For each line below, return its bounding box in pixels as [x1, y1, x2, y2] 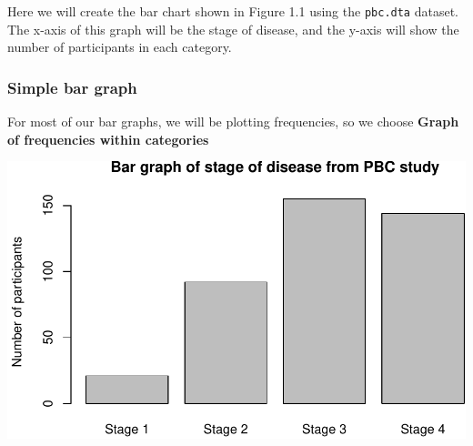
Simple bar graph [7, 76, 137, 98]
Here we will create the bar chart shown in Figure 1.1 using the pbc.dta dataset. [7, 2, 458, 20]
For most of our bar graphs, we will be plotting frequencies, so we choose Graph [7, 112, 459, 131]
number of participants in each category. [7, 37, 232, 56]
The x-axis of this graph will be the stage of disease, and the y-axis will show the [7, 19, 459, 38]
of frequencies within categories [7, 129, 209, 148]
